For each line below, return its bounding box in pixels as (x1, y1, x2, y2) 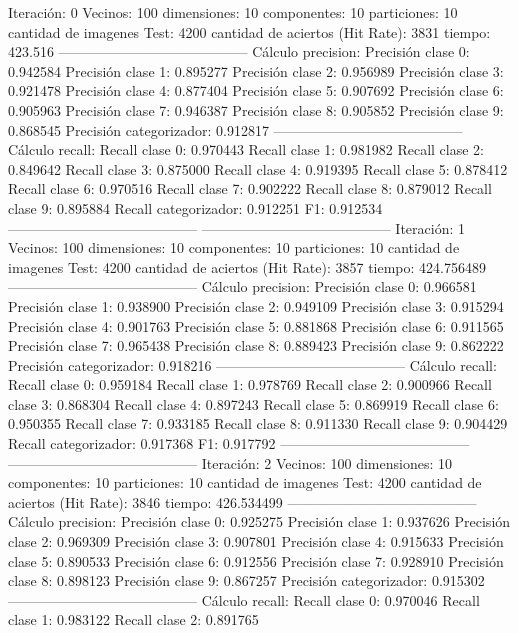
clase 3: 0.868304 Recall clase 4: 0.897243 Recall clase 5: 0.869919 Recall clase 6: (8, 393, 499, 414)
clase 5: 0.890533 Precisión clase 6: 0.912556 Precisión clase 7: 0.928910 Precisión (8, 550, 504, 571)
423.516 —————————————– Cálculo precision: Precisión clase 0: (8, 41, 470, 62)
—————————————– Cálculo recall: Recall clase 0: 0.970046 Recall (8, 589, 480, 610)
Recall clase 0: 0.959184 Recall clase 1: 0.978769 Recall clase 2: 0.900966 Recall (8, 374, 492, 395)
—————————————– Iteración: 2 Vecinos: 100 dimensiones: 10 (8, 452, 452, 473)
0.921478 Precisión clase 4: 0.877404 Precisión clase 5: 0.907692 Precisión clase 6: (8, 80, 504, 101)
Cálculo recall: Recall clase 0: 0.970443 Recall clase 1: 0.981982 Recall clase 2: (8, 139, 484, 160)
